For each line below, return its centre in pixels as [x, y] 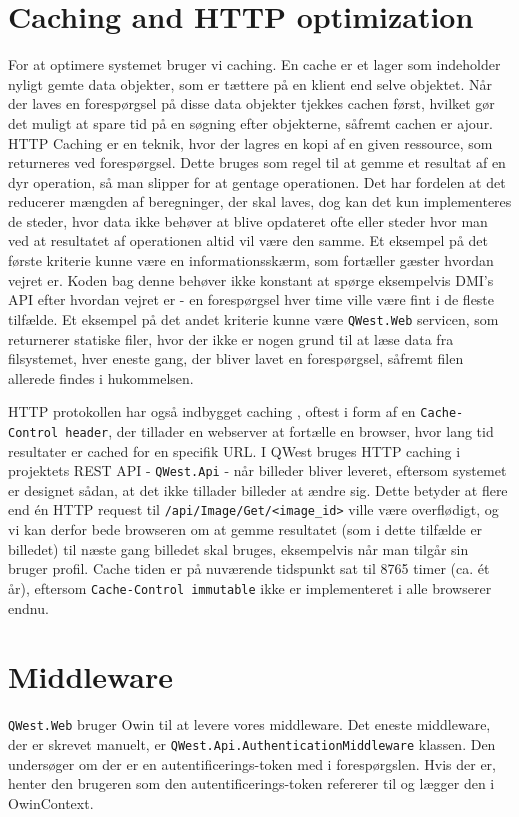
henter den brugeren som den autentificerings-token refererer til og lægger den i [251, 783]
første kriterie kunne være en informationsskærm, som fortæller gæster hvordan [251, 260]
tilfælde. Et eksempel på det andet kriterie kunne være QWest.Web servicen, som [253, 318]
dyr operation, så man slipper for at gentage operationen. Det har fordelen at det [257, 181]
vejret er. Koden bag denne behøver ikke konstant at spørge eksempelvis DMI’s [251, 279]
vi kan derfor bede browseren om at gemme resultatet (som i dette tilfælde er [245, 529]
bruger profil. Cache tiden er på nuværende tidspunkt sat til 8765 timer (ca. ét [249, 568]
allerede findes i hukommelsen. [101, 377]
